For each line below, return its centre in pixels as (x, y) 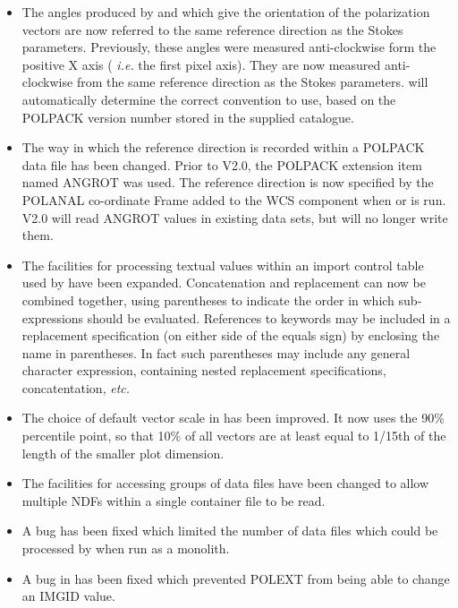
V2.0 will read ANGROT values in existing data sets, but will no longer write (235, 217)
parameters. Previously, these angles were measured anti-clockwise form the (229, 47)
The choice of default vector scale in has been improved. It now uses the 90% (233, 418)
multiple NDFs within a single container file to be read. (174, 500)
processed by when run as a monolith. (126, 548)
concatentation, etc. (76, 387)
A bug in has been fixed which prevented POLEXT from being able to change (236, 578)
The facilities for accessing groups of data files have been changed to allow (225, 483)
